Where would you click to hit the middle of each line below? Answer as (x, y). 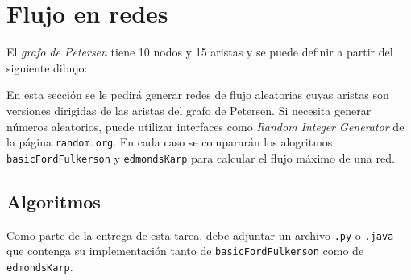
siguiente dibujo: (47, 67)
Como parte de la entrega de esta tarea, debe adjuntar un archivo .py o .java (200, 235)
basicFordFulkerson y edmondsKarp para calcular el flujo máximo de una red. (201, 157)
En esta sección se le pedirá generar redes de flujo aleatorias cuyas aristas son (198, 95)
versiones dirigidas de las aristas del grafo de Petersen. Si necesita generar (189, 110)
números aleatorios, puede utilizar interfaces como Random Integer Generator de (205, 126)
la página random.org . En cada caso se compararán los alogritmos (170, 142)
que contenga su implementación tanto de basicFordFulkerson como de (185, 251)
